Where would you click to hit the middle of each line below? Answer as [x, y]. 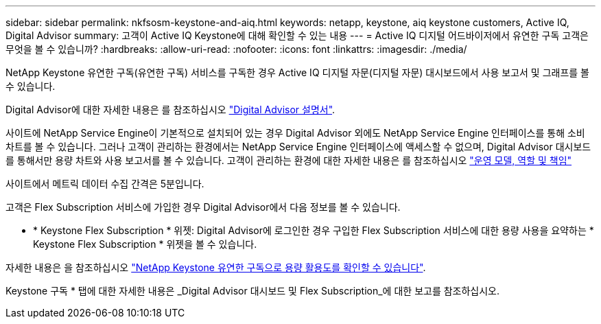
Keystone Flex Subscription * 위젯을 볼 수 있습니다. [145, 244]
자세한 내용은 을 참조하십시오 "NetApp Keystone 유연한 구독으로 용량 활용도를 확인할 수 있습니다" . [216, 267]
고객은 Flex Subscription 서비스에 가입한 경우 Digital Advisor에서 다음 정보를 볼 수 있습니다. [203, 207]
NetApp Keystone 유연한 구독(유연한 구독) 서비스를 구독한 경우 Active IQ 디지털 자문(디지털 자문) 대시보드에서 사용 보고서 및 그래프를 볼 [297, 72]
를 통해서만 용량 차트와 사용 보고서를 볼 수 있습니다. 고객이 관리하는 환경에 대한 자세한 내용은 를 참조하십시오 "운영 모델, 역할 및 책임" [289, 160]
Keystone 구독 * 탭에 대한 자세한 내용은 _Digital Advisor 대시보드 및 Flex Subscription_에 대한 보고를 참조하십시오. [253, 291]
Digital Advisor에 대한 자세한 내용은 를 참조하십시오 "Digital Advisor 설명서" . [170, 109]
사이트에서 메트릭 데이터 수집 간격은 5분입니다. [105, 184]
